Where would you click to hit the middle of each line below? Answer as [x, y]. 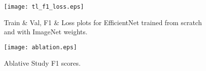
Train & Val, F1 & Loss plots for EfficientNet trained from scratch [103, 22]
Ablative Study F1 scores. [42, 63]
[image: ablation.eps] [41, 47]
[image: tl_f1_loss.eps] [44, 7]
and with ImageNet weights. [46, 32]
